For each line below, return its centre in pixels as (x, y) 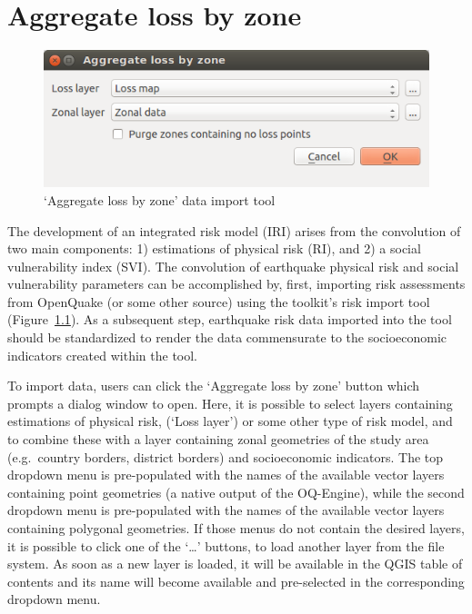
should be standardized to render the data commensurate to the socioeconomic (227, 337)
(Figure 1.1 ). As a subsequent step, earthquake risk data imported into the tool (230, 319)
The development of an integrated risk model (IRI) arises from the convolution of (234, 230)
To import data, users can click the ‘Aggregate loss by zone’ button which (214, 386)
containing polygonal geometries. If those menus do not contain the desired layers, (236, 528)
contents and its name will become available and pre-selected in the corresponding (236, 581)
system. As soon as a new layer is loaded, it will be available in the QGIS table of (235, 564)
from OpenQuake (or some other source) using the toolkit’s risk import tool (219, 301)
